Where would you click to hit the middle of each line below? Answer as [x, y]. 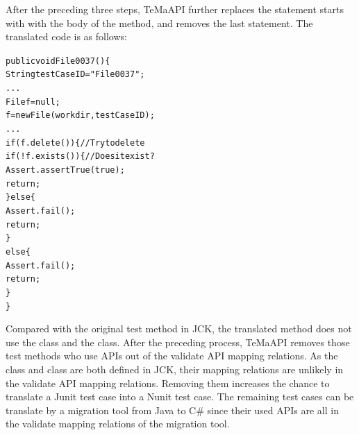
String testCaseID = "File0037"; [75, 75]
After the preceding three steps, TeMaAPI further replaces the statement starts [175, 9]
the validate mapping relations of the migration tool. [118, 424]
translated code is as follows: [66, 36]
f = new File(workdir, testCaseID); [80, 116]
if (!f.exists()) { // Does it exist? [80, 156]
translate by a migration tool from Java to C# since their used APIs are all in [172, 410]
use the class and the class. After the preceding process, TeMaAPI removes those [178, 342]
